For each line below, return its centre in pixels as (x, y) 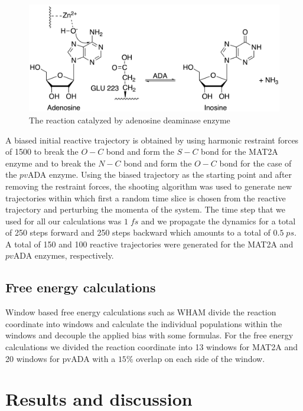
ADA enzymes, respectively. (63, 255)
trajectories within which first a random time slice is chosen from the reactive (146, 198)
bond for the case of (255, 163)
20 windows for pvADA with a (61, 358)
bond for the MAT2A (240, 151)
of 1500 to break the (42, 151)
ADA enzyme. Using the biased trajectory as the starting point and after (160, 174)
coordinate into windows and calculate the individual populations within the (144, 323)
